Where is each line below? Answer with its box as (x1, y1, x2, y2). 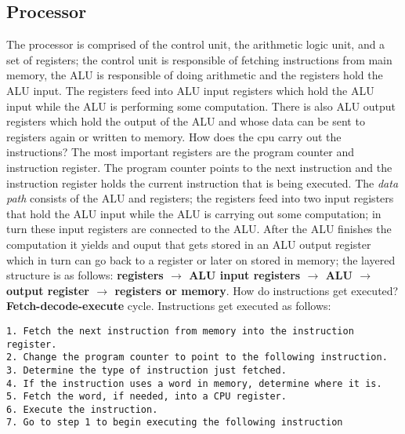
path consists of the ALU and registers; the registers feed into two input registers (6, 190, 394, 206)
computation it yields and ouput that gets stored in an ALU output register (6, 235, 371, 252)
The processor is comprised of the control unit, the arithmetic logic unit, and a (6, 36, 385, 53)
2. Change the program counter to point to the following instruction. (6, 352, 388, 363)
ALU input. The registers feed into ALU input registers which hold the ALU (6, 82, 374, 98)
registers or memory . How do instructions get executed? (114, 282, 399, 298)
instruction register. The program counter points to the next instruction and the (6, 159, 392, 175)
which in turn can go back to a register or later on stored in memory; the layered (6, 251, 396, 268)
